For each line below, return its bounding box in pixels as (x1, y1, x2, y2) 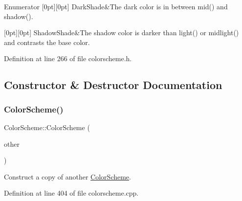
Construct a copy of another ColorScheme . (4, 171, 131, 181)
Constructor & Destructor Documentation (4, 77, 222, 92)
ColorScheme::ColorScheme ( (4, 122, 90, 132)
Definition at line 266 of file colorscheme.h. (4, 53, 132, 64)
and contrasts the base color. (4, 37, 90, 47)
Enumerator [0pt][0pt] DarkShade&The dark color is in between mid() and (4, 1, 228, 11)
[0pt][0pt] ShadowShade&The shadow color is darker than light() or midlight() (4, 27, 239, 38)
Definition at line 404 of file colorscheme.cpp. (4, 188, 139, 198)
